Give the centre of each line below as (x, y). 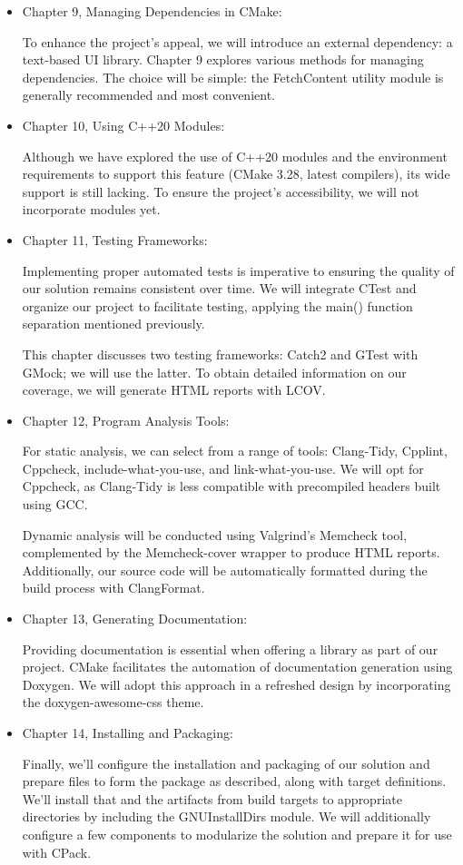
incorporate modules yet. (91, 209)
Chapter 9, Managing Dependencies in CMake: (152, 11)
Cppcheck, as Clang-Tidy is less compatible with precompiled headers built (231, 486)
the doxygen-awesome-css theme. (113, 702)
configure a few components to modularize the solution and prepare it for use (237, 834)
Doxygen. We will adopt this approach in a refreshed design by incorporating (236, 684)
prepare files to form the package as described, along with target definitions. (234, 781)
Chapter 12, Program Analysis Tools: (126, 420)
